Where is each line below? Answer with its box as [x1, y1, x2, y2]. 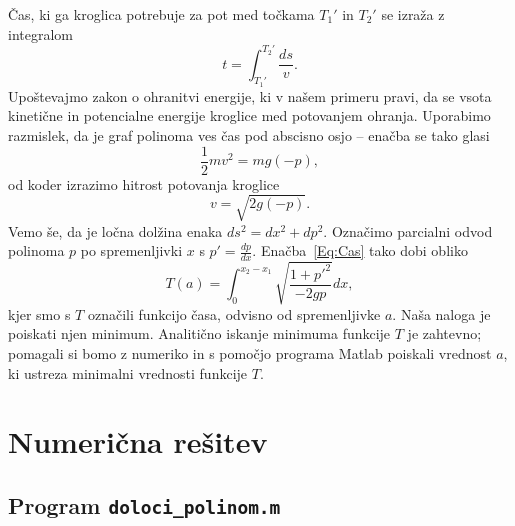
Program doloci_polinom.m [8, 489, 281, 520]
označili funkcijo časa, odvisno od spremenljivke [87, 303, 381, 324]
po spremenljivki [80, 240, 183, 261]
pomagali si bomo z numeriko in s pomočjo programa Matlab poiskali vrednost [8, 343, 492, 364]
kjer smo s [8, 303, 71, 324]
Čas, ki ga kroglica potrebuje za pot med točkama [8, 4, 315, 24]
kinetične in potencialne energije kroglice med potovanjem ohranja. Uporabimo [8, 105, 491, 126]
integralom [8, 23, 73, 44]
